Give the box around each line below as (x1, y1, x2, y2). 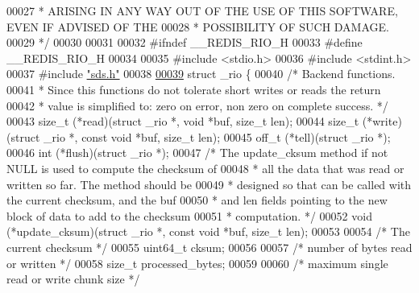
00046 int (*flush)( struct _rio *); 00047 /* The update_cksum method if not (6, 144, 388, 161)
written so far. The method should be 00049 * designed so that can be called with (6, 175, 412, 192)
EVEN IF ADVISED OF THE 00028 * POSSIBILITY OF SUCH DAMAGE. (6, 18, 389, 35)
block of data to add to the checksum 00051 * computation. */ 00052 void (6, 207, 372, 224)
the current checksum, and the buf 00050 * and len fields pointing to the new (6, 192, 388, 208)
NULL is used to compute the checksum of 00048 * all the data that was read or (6, 159, 404, 176)
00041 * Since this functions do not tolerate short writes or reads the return (6, 80, 381, 97)
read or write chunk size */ (6, 270, 140, 287)
